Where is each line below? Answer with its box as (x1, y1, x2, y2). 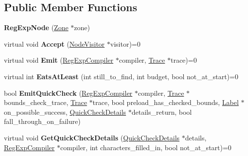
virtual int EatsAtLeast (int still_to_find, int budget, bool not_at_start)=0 (4, 71, 238, 81)
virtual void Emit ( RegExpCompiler (4, 55, 114, 65)
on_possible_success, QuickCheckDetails (4, 106, 126, 117)
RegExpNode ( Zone (4, 22, 69, 33)
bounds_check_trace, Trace (4, 97, 87, 107)
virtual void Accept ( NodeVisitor (4, 38, 105, 49)
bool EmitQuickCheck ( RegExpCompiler (4, 87, 133, 98)
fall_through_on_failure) (4, 116, 81, 126)
